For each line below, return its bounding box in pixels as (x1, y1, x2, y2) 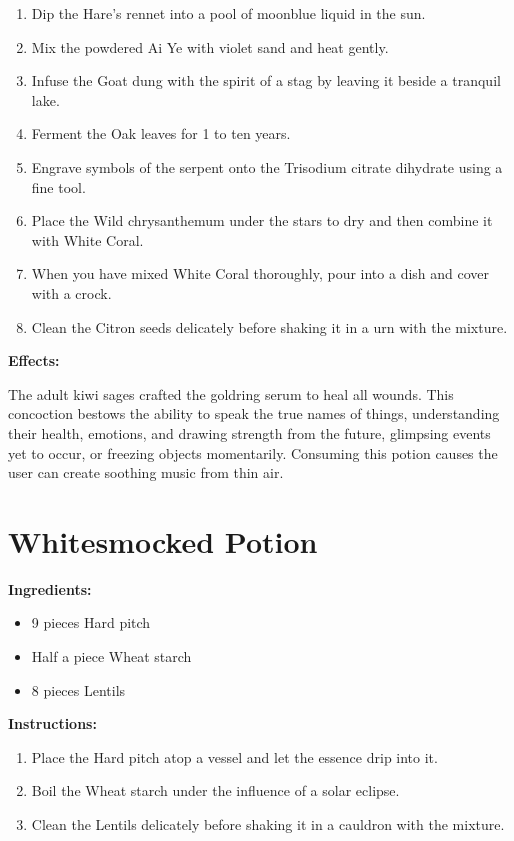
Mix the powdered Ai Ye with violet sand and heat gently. (31, 36, 389, 57)
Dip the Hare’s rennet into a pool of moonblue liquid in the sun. (31, 3, 426, 23)
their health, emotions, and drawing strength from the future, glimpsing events (8, 422, 491, 443)
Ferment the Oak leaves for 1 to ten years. (31, 123, 291, 144)
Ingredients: (8, 578, 92, 599)
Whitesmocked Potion (8, 520, 318, 561)
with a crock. (31, 282, 112, 303)
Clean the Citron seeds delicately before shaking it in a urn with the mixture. (31, 316, 508, 337)
